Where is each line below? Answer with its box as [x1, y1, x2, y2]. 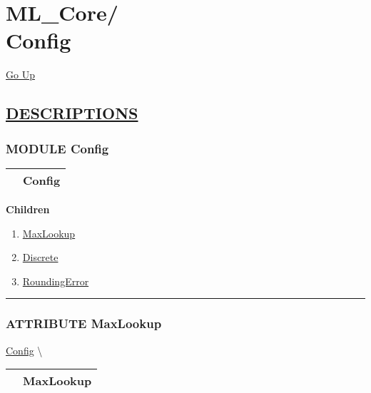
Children [6, 201, 50, 216]
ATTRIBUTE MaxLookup [6, 315, 162, 332]
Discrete [22, 250, 59, 265]
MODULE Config [6, 139, 109, 157]
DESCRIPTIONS [6, 102, 138, 124]
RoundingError [22, 273, 89, 288]
